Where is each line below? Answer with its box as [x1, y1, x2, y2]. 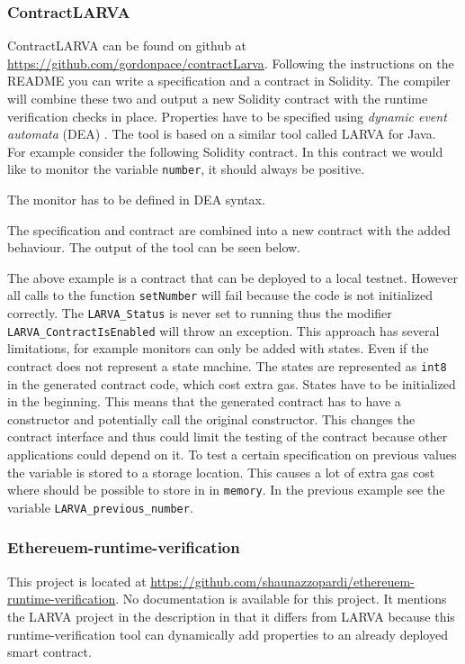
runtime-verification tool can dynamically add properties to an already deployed [7, 624, 448, 643]
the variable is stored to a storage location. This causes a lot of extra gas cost [7, 462, 435, 481]
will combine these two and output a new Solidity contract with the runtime [7, 89, 428, 107]
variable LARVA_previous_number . [7, 497, 193, 516]
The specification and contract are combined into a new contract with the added [7, 220, 451, 239]
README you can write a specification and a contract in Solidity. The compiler [7, 71, 451, 90]
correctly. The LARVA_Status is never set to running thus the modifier [7, 304, 392, 323]
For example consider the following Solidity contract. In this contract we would [7, 141, 443, 160]
